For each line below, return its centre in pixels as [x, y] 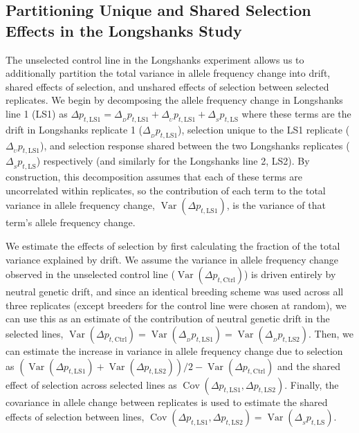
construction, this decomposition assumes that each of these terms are [154, 177]
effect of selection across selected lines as [91, 384]
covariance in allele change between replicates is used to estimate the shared [167, 402]
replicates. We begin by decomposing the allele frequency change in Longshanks [174, 100]
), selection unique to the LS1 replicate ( [264, 129]
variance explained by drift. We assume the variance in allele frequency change [172, 259]
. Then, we [331, 333]
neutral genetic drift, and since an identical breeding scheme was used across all [175, 292]
